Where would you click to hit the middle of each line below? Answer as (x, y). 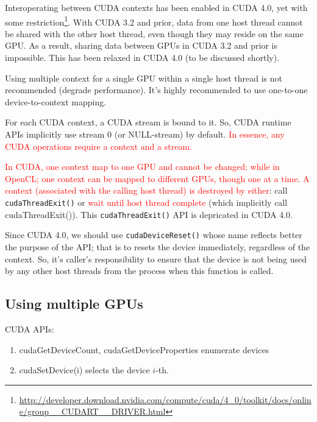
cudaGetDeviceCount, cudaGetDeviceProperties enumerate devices (144, 349)
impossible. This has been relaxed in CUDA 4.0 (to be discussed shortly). (142, 58)
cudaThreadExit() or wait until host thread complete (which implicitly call (146, 202)
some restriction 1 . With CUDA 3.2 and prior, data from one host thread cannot (154, 21)
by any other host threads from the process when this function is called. (139, 271)
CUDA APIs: (30, 329)
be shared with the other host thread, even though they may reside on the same (154, 33)
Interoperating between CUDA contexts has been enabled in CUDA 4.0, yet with (156, 7)
